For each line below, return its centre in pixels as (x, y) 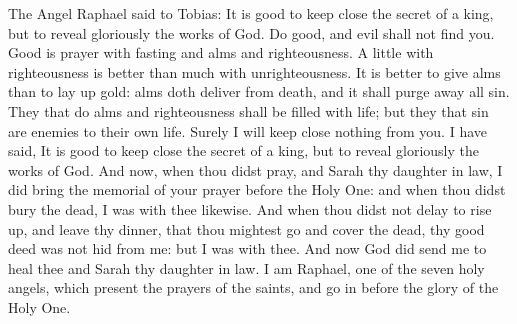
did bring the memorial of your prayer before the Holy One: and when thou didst (257, 189)
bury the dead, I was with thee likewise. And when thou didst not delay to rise (250, 208)
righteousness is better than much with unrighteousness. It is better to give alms (254, 71)
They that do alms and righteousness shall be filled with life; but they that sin (248, 110)
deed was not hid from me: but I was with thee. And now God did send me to (247, 248)
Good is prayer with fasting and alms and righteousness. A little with (221, 52)
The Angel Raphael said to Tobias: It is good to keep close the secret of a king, (251, 13)
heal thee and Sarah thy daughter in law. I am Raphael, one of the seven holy (246, 267)
